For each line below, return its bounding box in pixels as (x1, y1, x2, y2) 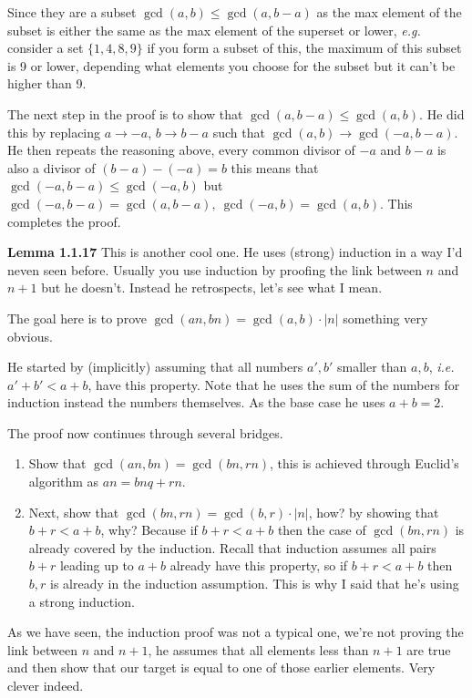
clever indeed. (7, 676, 84, 694)
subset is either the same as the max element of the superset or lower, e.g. (7, 20, 421, 39)
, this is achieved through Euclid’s (270, 454, 459, 473)
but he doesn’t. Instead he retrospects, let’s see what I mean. (41, 278, 383, 297)
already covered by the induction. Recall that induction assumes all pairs (28, 538, 436, 557)
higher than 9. (7, 74, 87, 93)
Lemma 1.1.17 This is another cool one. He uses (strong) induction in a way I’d (7, 242, 463, 262)
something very (343, 308, 428, 327)
